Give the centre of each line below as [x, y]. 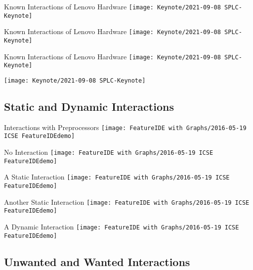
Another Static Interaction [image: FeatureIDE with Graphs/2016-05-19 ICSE [127, 202]
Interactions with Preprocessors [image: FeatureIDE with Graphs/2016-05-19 [125, 127]
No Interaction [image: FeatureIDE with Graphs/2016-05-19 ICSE [109, 152]
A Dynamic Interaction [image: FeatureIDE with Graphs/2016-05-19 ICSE [122, 227]
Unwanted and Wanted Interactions [97, 261]
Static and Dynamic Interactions [89, 106]
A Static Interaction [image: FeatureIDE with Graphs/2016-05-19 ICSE [117, 177]
